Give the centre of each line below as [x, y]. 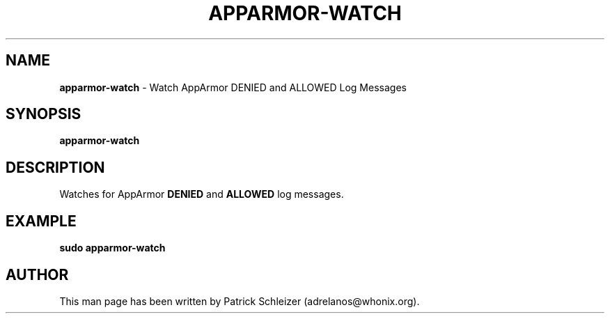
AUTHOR [37, 274]
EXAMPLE [41, 221]
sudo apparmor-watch [112, 248]
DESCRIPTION [55, 167]
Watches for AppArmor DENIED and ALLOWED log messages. [202, 194]
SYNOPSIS [44, 114]
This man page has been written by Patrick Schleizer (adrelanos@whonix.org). [240, 301]
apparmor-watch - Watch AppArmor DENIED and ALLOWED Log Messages [233, 87]
